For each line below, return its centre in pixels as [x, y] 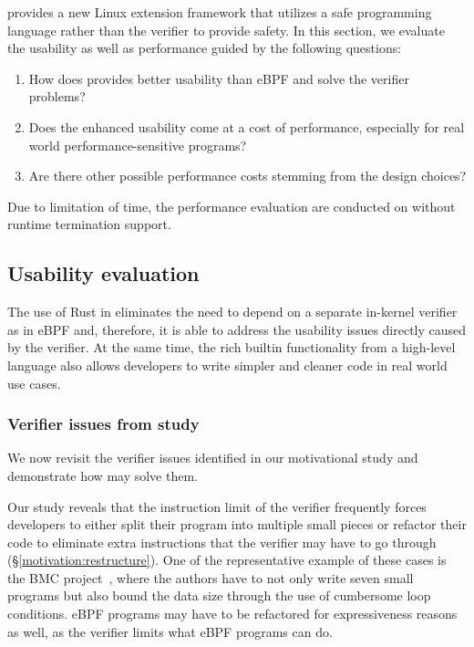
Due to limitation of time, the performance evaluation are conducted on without [232, 206]
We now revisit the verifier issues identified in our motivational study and [213, 458]
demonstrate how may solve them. [103, 475]
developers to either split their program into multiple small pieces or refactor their [237, 524]
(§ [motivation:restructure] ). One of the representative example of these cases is [227, 560]
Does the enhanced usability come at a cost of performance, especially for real [247, 126]
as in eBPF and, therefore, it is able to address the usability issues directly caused [237, 329]
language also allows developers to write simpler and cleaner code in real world [227, 365]
